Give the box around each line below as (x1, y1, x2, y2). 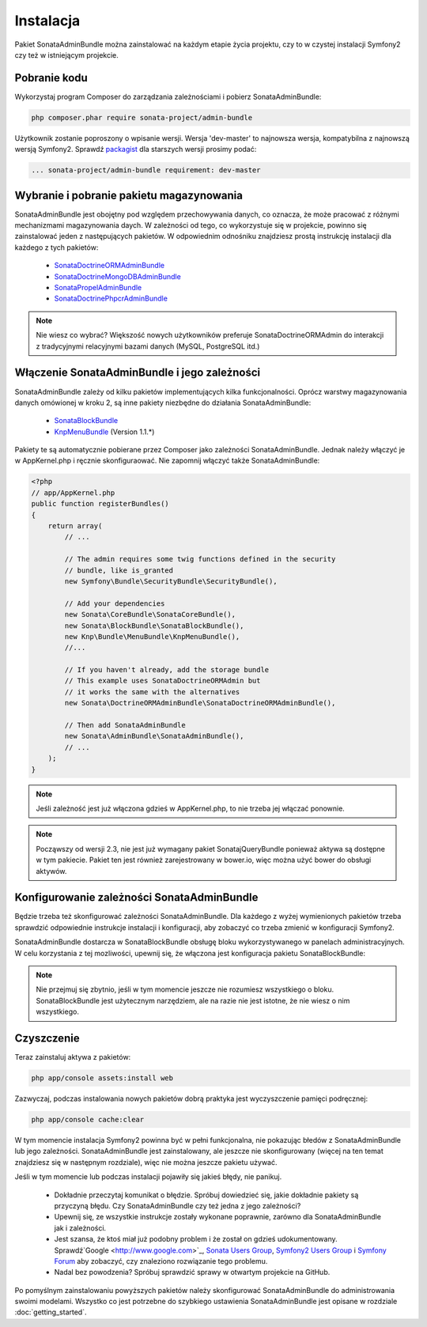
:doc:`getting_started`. (14, 1307, 87, 1317)
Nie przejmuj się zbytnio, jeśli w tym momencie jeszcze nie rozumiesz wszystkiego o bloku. (36, 985, 334, 994)
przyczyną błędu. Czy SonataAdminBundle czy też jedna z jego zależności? (54, 1200, 301, 1210)
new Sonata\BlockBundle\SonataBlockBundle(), (64, 621, 244, 630)
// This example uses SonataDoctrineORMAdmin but (64, 676, 261, 686)
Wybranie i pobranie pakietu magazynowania (14, 188, 244, 202)
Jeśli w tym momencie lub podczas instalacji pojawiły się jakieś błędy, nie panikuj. (14, 1172, 282, 1181)
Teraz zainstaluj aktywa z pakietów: (14, 1053, 131, 1062)
